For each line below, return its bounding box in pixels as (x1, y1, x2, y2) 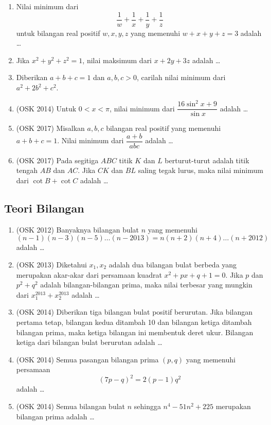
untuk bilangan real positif (16, 27, 100, 38)
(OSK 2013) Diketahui (16, 259, 87, 270)
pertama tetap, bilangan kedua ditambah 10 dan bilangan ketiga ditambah (16, 316, 252, 327)
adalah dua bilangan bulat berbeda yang (109, 259, 237, 270)
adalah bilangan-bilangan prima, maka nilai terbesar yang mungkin (40, 279, 252, 290)
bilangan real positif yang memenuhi (106, 123, 221, 133)
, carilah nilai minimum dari (136, 72, 226, 83)
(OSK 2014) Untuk (16, 103, 77, 113)
